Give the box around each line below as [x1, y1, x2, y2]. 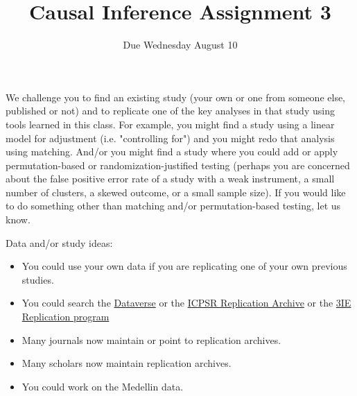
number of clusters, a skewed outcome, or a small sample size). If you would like [6, 184, 346, 199]
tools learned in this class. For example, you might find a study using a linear [6, 117, 335, 131]
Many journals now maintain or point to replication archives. [21, 332, 281, 347]
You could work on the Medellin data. [21, 379, 184, 393]
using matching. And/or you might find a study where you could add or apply [6, 144, 338, 159]
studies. [21, 272, 54, 286]
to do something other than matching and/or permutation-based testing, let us [6, 198, 341, 213]
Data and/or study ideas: [6, 235, 113, 250]
